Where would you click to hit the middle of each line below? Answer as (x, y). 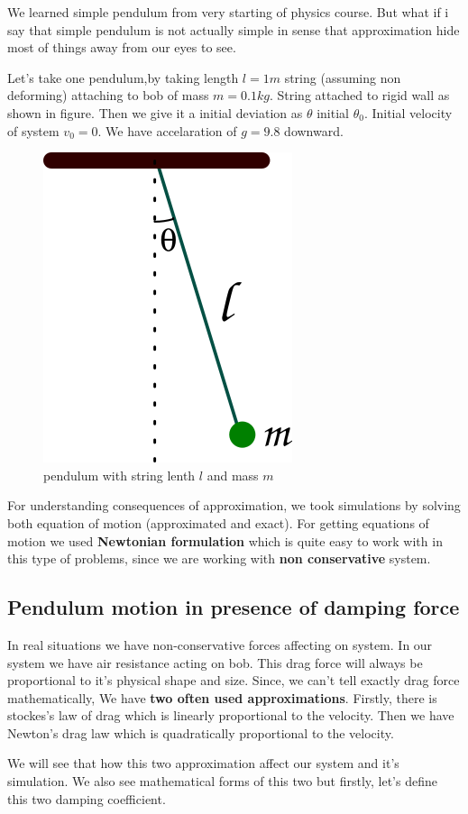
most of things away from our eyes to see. (122, 47)
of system (33, 130)
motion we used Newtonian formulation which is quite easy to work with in (225, 540)
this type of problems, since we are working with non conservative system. (219, 558)
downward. (314, 130)
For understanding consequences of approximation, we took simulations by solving (234, 505)
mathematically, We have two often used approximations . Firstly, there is (222, 697)
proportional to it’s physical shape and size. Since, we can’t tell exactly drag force (234, 680)
